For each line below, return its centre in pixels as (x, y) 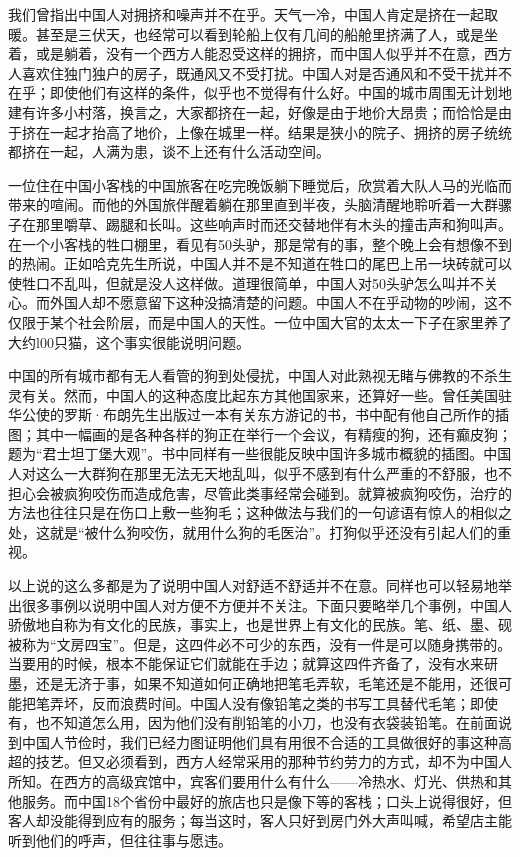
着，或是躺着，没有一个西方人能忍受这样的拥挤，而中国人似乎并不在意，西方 (260, 53)
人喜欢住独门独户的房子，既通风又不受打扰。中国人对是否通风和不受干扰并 (253, 72)
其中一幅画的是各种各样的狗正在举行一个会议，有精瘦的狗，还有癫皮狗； (273, 433)
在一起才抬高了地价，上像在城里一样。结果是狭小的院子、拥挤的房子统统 (273, 131)
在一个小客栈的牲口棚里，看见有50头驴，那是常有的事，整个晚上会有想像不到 (260, 243)
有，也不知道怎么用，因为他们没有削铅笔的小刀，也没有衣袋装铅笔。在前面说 (260, 722)
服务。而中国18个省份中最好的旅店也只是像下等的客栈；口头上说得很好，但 (266, 800)
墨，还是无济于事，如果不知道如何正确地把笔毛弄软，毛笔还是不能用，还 (246, 683)
